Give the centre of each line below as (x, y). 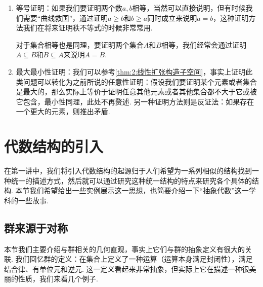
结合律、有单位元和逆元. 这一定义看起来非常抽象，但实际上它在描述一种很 (127, 268)
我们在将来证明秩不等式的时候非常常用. (88, 28)
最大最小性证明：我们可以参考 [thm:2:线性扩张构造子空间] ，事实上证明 (131, 71)
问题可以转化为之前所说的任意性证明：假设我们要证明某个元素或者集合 (140, 81)
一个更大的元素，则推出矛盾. (63, 111)
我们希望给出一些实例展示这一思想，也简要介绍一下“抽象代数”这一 (139, 190)
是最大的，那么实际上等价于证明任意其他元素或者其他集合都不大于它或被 (136, 92)
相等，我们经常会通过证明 (204, 44)
